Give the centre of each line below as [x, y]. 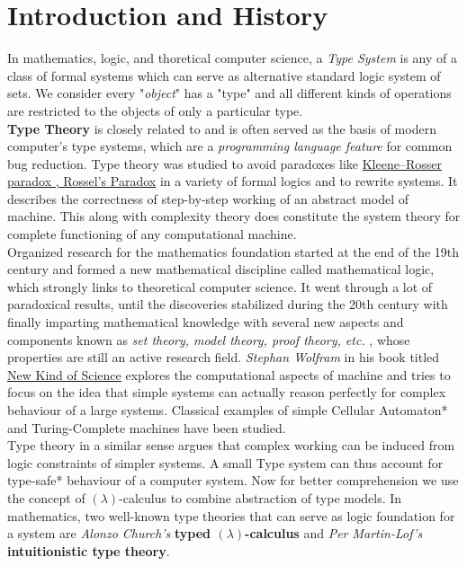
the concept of [46, 497]
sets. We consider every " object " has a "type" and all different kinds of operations [229, 93]
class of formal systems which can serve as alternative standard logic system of [224, 75]
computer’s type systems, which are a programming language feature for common [230, 146]
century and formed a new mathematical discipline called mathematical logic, [221, 269]
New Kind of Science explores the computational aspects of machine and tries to [229, 374]
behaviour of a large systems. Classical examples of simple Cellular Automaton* [228, 410]
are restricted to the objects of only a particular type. [155, 110]
